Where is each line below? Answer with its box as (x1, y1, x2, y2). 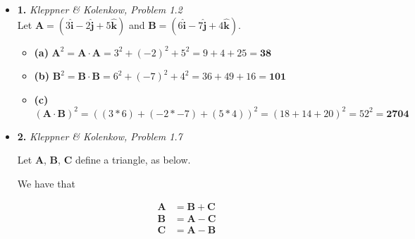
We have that (17, 176, 75, 191)
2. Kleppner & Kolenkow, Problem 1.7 (17, 128, 182, 143)
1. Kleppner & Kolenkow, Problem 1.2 (17, 2, 182, 16)
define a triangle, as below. (75, 152, 191, 167)
